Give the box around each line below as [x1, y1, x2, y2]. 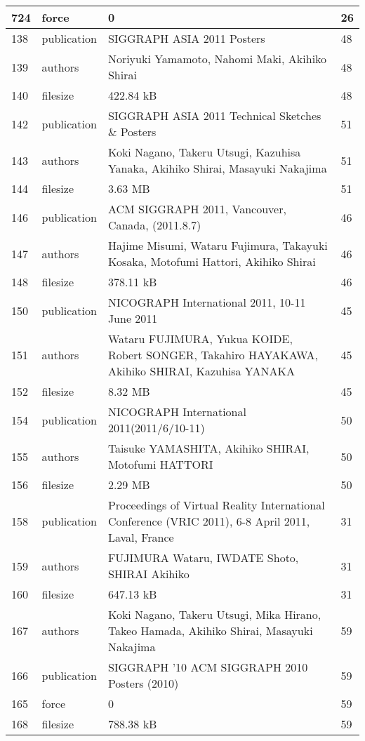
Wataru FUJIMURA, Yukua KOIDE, [107, 331, 293, 347]
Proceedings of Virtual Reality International [107, 497, 325, 513]
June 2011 [107, 310, 158, 326]
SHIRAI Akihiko [107, 566, 190, 582]
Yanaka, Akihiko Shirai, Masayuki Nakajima [107, 160, 327, 176]
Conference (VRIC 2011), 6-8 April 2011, [107, 513, 310, 529]
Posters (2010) [107, 675, 179, 691]
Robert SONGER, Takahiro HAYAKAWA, [107, 347, 319, 363]
